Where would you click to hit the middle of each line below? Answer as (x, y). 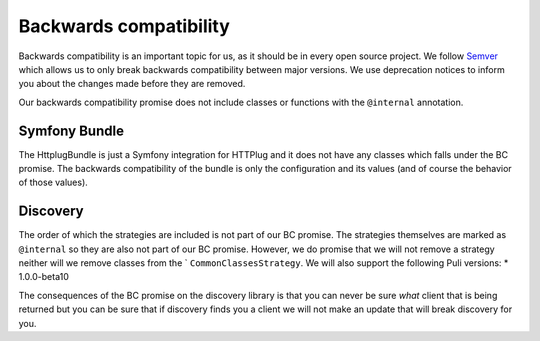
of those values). (53, 182)
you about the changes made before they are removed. (132, 84)
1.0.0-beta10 (44, 277)
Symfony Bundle (71, 130)
